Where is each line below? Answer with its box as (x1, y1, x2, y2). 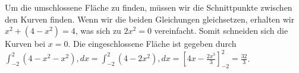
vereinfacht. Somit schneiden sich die (154, 24, 288, 37)
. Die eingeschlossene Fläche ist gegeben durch (68, 37, 237, 50)
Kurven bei (5, 37, 46, 50)
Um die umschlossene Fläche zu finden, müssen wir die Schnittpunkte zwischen (5, 1, 292, 13)
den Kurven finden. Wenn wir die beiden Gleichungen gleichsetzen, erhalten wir (5, 12, 295, 25)
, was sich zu (75, 24, 121, 37)
